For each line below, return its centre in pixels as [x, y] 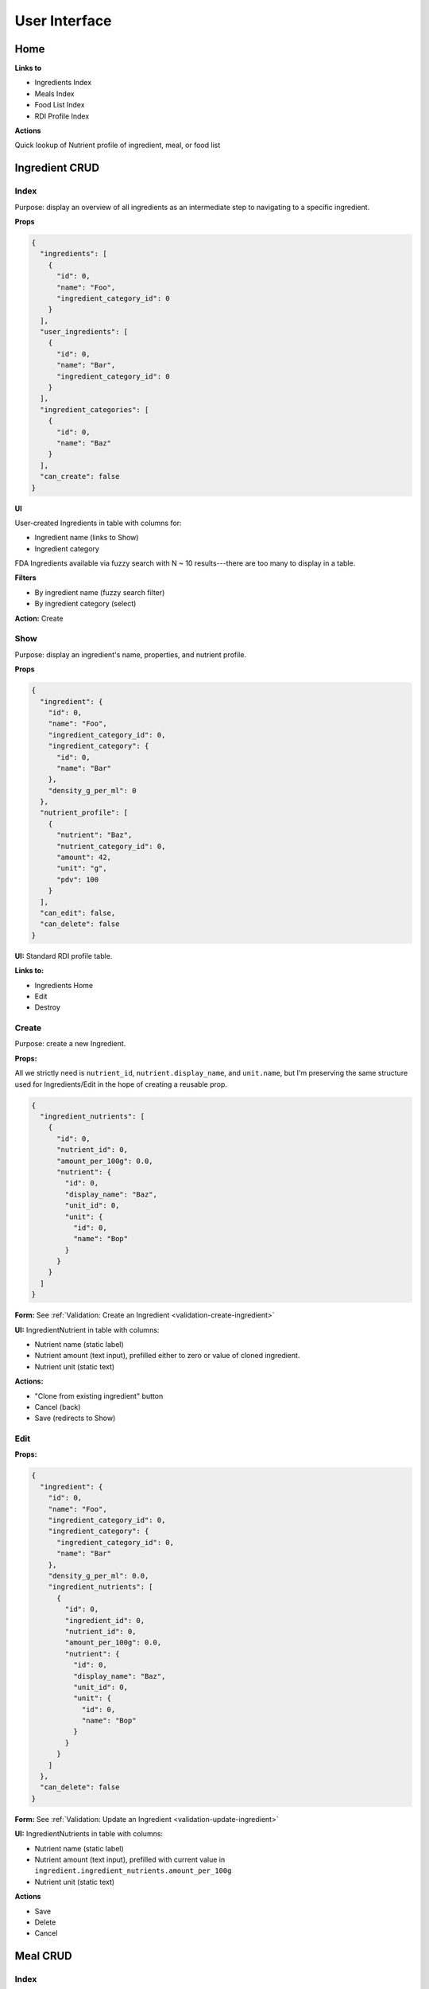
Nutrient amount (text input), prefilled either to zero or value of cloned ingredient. [167, 1356]
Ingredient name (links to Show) [87, 538]
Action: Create [39, 618]
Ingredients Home [64, 985]
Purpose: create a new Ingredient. [70, 1044]
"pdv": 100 [78, 880]
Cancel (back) [58, 1407]
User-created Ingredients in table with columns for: [98, 523]
